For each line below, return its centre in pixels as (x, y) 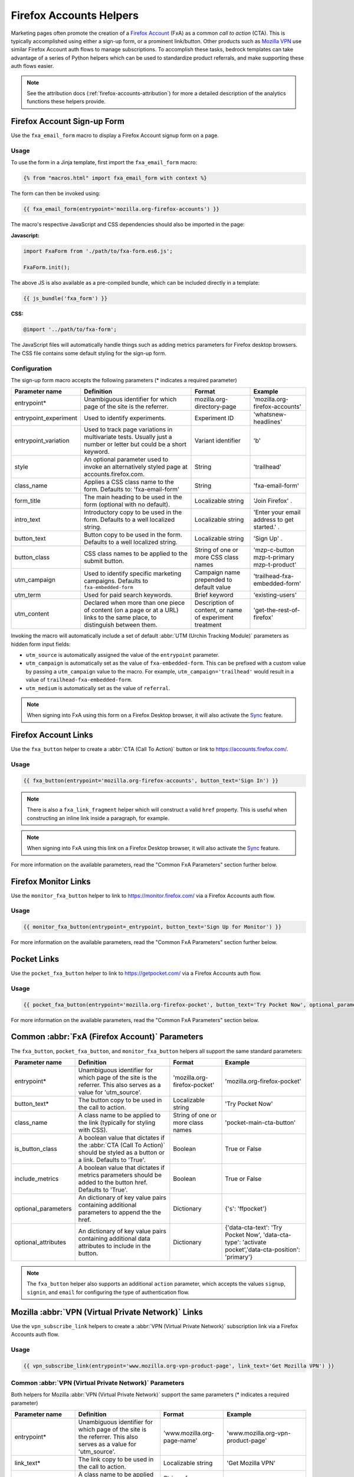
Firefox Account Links (52, 735)
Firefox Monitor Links (51, 881)
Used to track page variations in (128, 430)
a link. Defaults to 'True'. (112, 1160)
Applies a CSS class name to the (129, 482)
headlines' (268, 422)
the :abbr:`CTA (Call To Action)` (122, 1145)
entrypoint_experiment (46, 418)
